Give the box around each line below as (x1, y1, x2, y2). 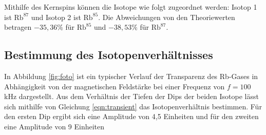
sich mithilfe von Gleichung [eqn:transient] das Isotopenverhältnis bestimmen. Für (4, 101, 262, 111)
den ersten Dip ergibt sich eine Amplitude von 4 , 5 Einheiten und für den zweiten (4, 111, 259, 122)
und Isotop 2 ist (31, 11, 81, 22)
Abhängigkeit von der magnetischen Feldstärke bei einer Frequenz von (4, 81, 225, 91)
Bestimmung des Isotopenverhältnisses (4, 47, 213, 63)
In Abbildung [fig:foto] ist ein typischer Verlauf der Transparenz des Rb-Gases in (4, 70, 258, 81)
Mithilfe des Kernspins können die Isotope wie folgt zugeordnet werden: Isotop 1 (4, 2, 257, 12)
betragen (4, 22, 32, 32)
